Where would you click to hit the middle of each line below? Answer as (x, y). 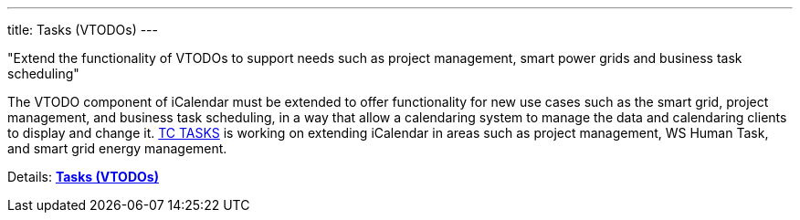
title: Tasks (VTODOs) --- (83, 30)
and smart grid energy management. (117, 148)
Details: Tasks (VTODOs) (83, 177)
